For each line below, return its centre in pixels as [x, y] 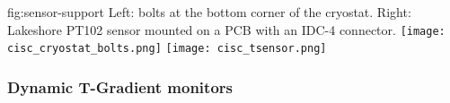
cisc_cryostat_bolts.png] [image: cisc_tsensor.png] [167, 49]
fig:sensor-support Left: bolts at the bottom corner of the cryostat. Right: [209, 12]
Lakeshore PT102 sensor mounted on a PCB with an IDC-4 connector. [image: [226, 29]
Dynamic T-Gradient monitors [120, 86]
